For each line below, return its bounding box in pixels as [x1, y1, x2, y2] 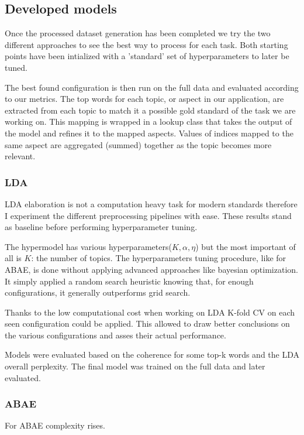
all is [5, 252, 22, 264]
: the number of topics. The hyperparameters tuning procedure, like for [31, 252, 286, 264]
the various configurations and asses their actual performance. [5, 328, 226, 341]
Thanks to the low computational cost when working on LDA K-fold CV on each [5, 306, 295, 318]
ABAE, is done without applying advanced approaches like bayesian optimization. [5, 263, 298, 275]
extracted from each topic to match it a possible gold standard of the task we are [5, 104, 296, 116]
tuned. [5, 61, 27, 73]
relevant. [5, 150, 36, 162]
